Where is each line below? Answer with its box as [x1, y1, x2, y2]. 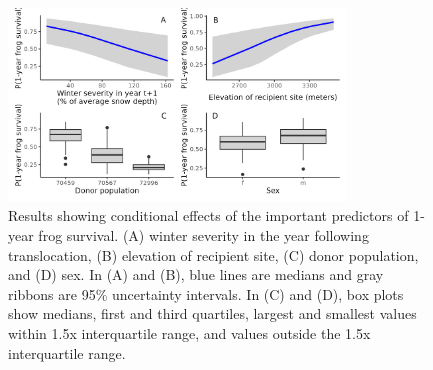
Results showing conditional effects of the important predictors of [8, 205, 409, 226]
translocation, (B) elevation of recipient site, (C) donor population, [8, 244, 419, 265]
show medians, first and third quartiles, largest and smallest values [8, 303, 417, 324]
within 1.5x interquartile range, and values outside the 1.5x [8, 322, 371, 343]
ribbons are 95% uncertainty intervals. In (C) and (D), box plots [8, 283, 404, 304]
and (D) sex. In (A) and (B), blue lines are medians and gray [8, 264, 384, 285]
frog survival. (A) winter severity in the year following [38, 224, 369, 245]
